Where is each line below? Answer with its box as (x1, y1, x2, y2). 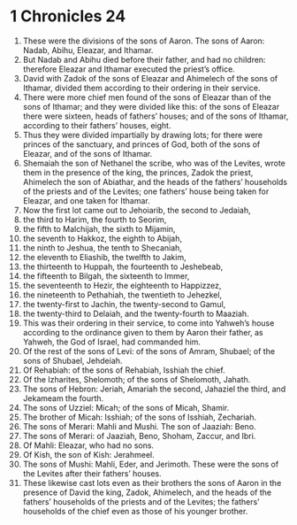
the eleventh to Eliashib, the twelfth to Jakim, (22, 251, 187, 262)
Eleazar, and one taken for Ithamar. (22, 195, 150, 205)
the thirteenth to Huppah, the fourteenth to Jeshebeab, (22, 261, 224, 272)
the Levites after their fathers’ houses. (22, 467, 162, 479)
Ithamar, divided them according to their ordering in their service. (22, 82, 261, 93)
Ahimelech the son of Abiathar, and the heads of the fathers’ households (22, 176, 288, 187)
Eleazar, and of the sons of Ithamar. (22, 148, 153, 158)
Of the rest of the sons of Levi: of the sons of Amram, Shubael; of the (22, 345, 276, 356)
